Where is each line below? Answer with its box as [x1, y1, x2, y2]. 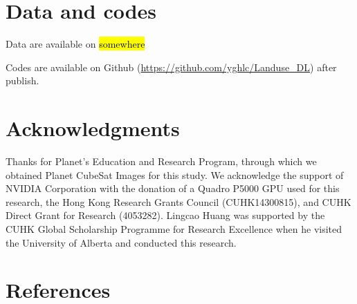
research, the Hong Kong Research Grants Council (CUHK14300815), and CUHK [6, 194, 351, 209]
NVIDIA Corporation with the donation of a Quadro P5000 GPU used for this [6, 181, 340, 196]
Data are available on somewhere [6, 37, 145, 51]
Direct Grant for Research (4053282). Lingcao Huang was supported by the [6, 208, 325, 222]
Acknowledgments [6, 114, 180, 142]
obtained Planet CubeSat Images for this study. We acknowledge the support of [6, 167, 344, 182]
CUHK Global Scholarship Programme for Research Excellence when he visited [6, 222, 342, 236]
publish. [6, 73, 39, 88]
